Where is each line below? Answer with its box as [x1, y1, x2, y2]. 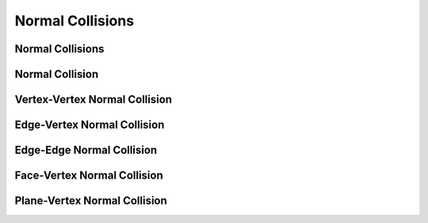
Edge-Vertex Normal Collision [14, 118, 165, 132]
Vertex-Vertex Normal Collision [14, 93, 173, 106]
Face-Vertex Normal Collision [14, 169, 164, 183]
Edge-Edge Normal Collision [14, 144, 158, 157]
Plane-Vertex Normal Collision [14, 194, 168, 208]
